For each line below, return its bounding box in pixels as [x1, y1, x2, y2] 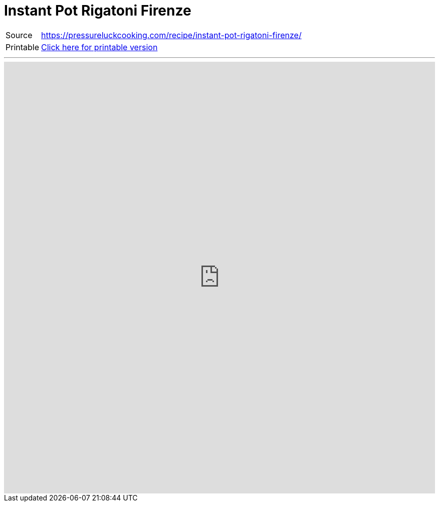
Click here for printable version [41, 42, 158, 52]
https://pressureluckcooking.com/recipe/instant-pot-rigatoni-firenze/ [41, 30, 302, 40]
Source [6, 30, 33, 40]
